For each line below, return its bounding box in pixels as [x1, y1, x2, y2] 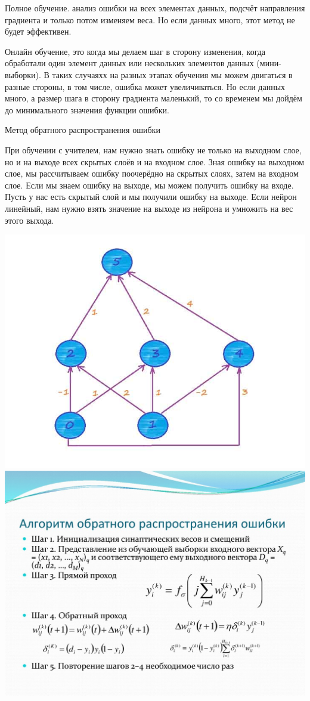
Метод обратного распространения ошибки [5, 123, 160, 136]
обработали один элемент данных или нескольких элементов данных [5, 57, 254, 69]
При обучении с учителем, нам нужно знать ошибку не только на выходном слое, [5, 143, 302, 156]
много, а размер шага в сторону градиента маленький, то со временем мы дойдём [5, 92, 302, 104]
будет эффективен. [5, 25, 72, 38]
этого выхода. [5, 214, 54, 226]
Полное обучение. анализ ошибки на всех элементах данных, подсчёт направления [5, 2, 305, 14]
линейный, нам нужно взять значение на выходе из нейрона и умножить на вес [5, 202, 293, 214]
